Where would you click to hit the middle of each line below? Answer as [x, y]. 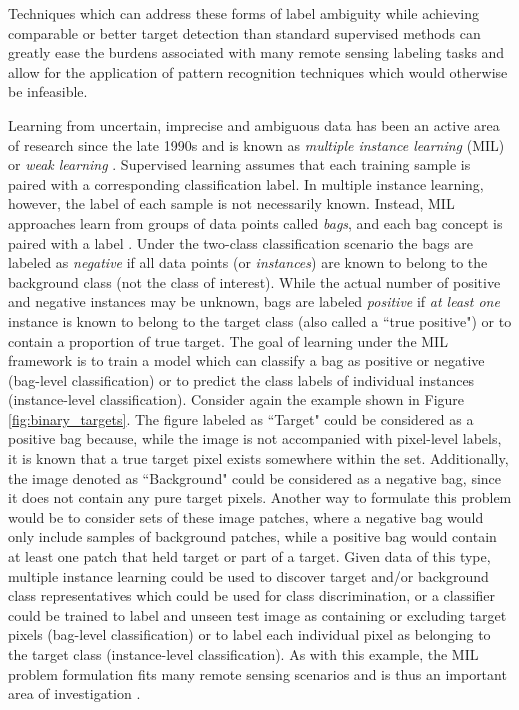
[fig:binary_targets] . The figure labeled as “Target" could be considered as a [241, 418]
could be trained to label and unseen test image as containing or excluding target [257, 614]
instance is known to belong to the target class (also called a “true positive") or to [260, 320]
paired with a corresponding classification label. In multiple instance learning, [246, 183]
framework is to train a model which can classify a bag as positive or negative [246, 360]
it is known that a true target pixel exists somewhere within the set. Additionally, [258, 458]
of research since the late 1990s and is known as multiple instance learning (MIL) [256, 144]
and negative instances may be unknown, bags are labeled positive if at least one [254, 301]
